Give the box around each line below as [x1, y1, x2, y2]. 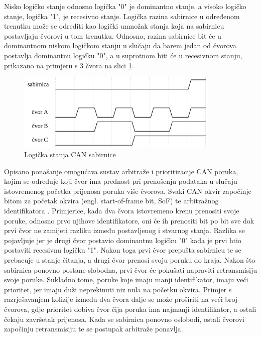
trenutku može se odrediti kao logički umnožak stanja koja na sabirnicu [4, 21, 224, 31]
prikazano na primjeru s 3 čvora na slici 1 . [4, 60, 134, 70]
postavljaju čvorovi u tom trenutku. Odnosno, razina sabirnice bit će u [4, 30, 221, 41]
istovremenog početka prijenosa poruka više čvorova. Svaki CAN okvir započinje [4, 185, 251, 196]
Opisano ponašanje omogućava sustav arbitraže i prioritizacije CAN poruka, [4, 166, 238, 176]
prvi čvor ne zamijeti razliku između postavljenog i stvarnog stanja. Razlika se [4, 225, 245, 236]
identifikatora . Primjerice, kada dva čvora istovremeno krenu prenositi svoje [4, 205, 239, 215]
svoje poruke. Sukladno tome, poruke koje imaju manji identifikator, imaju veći [4, 274, 248, 285]
